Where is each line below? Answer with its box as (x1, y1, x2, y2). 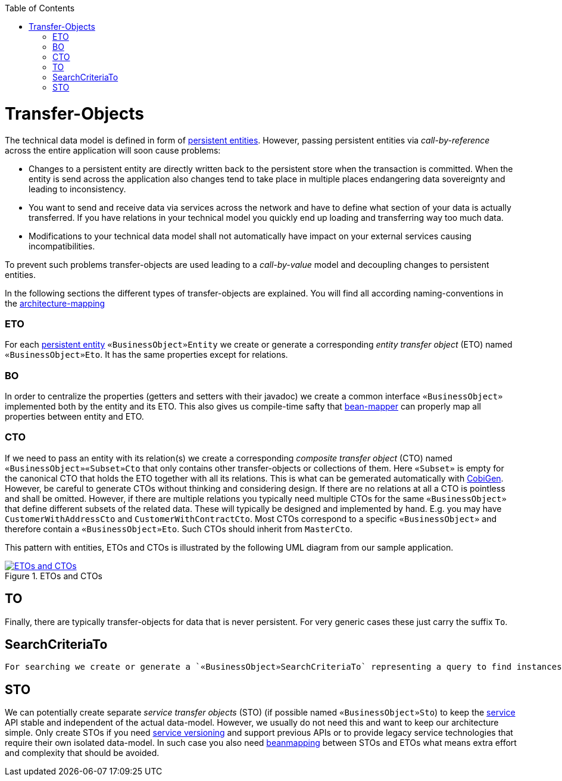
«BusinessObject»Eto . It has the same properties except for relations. (5, 349, 288, 360)
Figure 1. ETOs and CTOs (5, 570, 102, 581)
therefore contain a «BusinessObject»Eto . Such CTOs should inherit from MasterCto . (5, 523, 352, 534)
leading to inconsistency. (29, 183, 126, 194)
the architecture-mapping (5, 298, 105, 308)
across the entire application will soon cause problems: (5, 145, 221, 155)
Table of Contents (5, 3, 75, 13)
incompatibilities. (29, 240, 95, 251)
